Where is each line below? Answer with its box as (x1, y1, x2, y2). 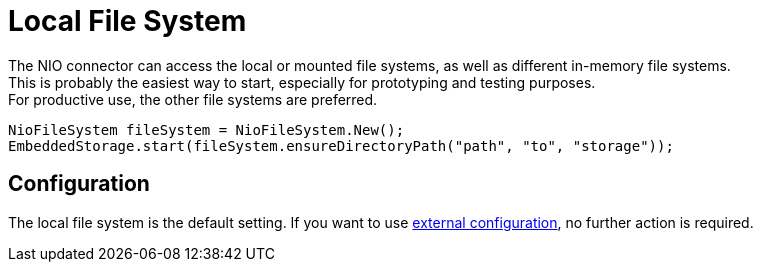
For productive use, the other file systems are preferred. (8, 90, 378, 108)
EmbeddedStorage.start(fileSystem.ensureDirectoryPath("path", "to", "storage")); (8, 137, 674, 154)
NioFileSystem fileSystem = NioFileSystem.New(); (8, 121, 405, 138)
